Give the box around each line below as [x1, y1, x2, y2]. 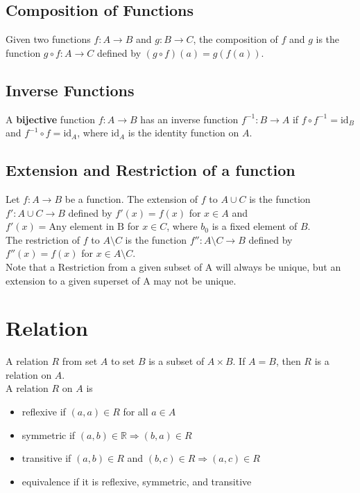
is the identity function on [128, 125, 239, 140]
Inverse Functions [6, 79, 135, 100]
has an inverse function [140, 111, 239, 126]
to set [110, 354, 135, 368]
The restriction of [6, 232, 80, 247]
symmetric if [22, 427, 76, 442]
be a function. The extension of [65, 191, 198, 206]
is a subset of [148, 354, 205, 368]
